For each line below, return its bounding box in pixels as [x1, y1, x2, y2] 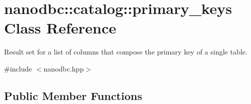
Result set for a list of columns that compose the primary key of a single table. [4, 46, 247, 57]
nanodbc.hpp [43, 63, 84, 73]
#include [4, 63, 32, 73]
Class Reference [4, 17, 116, 38]
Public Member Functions [4, 87, 142, 103]
